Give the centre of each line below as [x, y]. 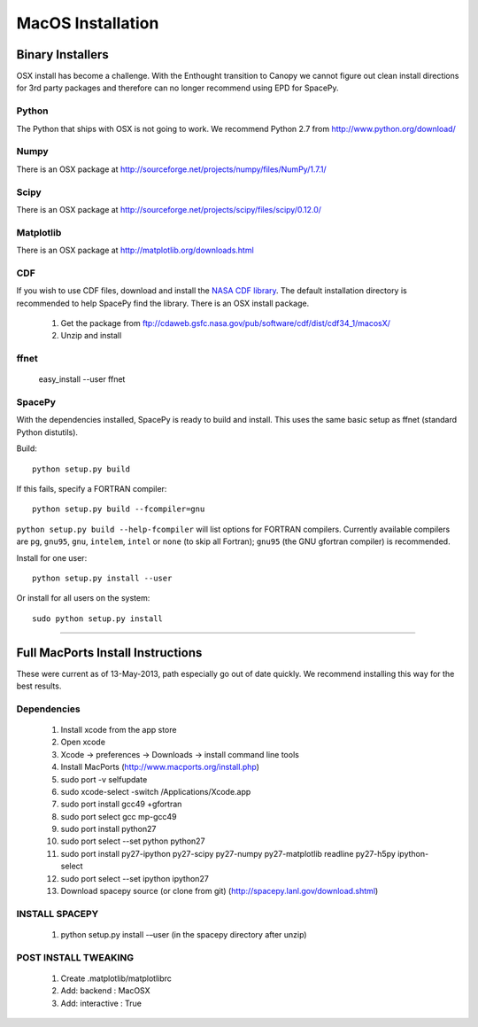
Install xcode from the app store [119, 729]
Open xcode [83, 742]
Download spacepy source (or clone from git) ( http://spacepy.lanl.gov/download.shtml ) [220, 891]
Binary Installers [63, 54]
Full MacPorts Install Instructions [109, 653]
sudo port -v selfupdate [104, 779]
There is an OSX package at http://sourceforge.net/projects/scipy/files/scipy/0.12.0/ [169, 209]
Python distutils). [47, 432]
